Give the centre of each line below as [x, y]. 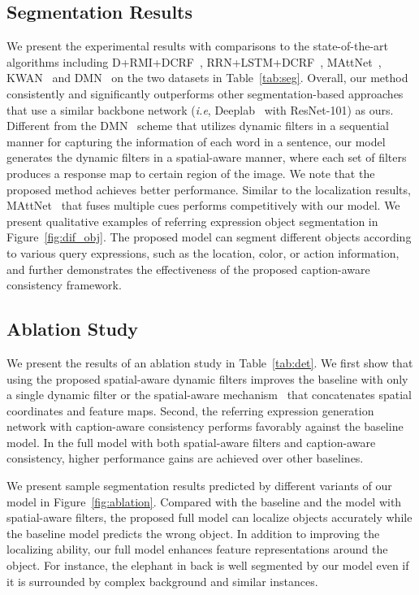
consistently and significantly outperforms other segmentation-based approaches [205, 93]
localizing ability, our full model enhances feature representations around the [197, 549]
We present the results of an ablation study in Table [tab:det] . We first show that [210, 362]
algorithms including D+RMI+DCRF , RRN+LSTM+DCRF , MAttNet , [194, 61]
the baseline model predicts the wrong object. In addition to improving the [193, 533]
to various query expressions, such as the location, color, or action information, [203, 252]
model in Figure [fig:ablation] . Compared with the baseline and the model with [204, 501]
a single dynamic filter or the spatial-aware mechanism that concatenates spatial [209, 395]
